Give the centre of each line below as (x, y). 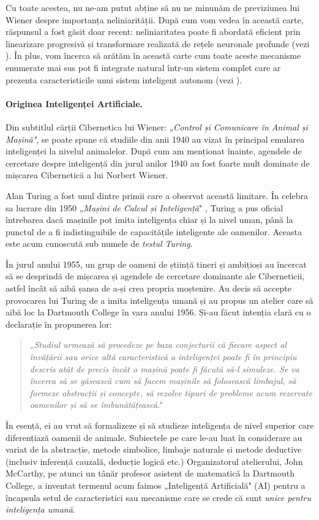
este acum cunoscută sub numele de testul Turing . (99, 243)
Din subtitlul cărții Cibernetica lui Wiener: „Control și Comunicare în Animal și (157, 126)
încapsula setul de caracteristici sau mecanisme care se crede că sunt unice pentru (159, 497)
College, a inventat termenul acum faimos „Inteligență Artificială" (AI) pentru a (156, 485)
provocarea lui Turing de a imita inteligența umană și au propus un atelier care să (159, 300)
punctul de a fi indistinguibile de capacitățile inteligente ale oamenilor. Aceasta (154, 231)
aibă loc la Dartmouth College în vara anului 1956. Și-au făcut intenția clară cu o (158, 312)
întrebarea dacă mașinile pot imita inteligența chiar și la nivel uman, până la (149, 220)
